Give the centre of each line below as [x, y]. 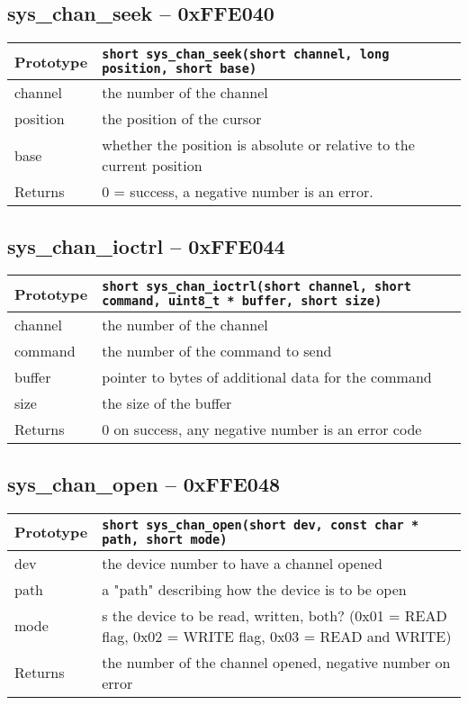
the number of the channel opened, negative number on [276, 662]
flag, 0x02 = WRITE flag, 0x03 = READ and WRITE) [277, 636]
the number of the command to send [217, 351]
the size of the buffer [167, 403]
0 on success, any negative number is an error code [262, 429]
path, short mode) [165, 539]
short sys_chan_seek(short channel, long [246, 54]
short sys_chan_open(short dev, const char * [261, 524]
